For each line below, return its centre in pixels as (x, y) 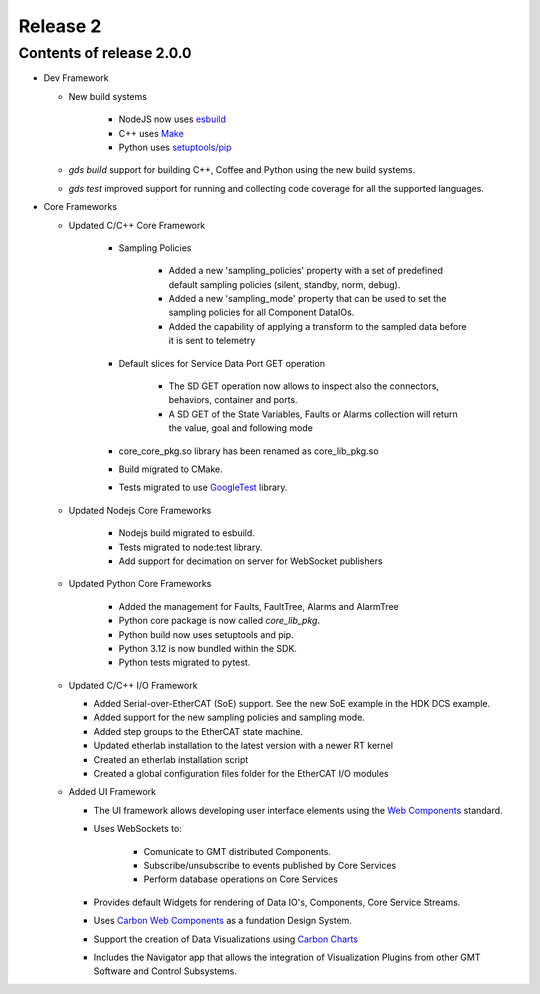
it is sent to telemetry (212, 341)
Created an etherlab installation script (171, 759)
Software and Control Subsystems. (165, 971)
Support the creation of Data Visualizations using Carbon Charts (226, 939)
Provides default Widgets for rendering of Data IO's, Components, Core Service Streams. (277, 902)
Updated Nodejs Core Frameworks (140, 510)
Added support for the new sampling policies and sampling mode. (229, 717)
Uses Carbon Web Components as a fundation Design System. (222, 921)
